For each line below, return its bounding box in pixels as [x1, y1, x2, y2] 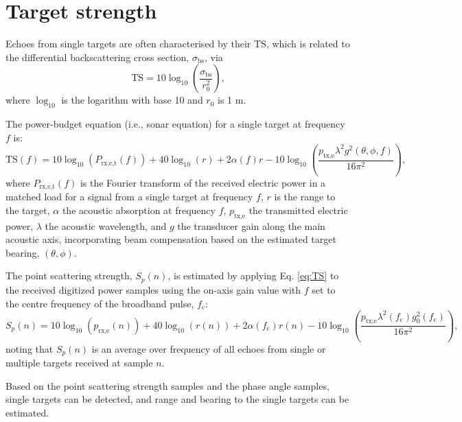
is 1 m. [218, 93, 246, 107]
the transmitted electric [249, 202, 348, 217]
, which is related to [266, 36, 350, 51]
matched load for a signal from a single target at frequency [5, 189, 253, 204]
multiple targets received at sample [5, 355, 153, 370]
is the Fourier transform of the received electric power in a [80, 175, 326, 189]
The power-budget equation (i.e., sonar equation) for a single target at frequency [5, 117, 345, 131]
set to [312, 282, 336, 296]
